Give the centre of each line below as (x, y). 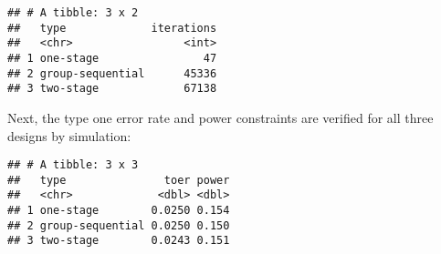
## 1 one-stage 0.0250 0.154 (119, 211)
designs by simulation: (69, 135)
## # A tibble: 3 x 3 (73, 165)
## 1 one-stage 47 (112, 58)
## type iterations (112, 28)
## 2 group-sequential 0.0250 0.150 (119, 225)
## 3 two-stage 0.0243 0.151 (119, 241)
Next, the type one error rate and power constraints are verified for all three (220, 117)
